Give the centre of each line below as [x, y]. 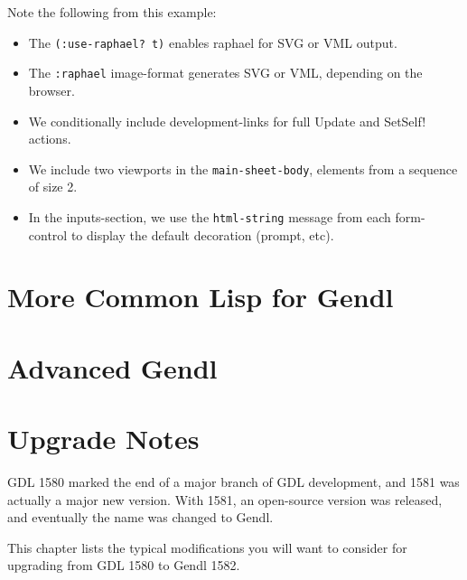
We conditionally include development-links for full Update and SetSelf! [227, 121]
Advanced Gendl [112, 367]
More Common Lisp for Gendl [201, 297]
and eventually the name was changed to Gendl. [140, 517]
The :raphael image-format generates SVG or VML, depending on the [225, 73]
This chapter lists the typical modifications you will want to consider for [207, 547]
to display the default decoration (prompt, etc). [202, 234]
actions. [50, 139]
